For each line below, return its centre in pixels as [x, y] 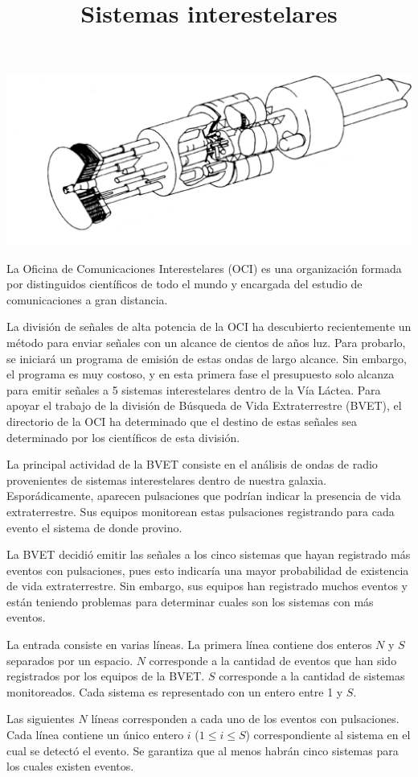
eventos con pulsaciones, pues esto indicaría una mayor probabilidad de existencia [208, 570]
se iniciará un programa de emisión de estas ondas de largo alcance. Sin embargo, [207, 358]
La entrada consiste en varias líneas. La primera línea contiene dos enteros [189, 645]
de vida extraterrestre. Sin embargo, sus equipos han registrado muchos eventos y [207, 586]
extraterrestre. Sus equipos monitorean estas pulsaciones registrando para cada [201, 511]
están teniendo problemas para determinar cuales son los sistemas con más [190, 601]
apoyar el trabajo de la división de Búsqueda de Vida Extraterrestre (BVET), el [204, 405]
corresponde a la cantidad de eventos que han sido [273, 660]
